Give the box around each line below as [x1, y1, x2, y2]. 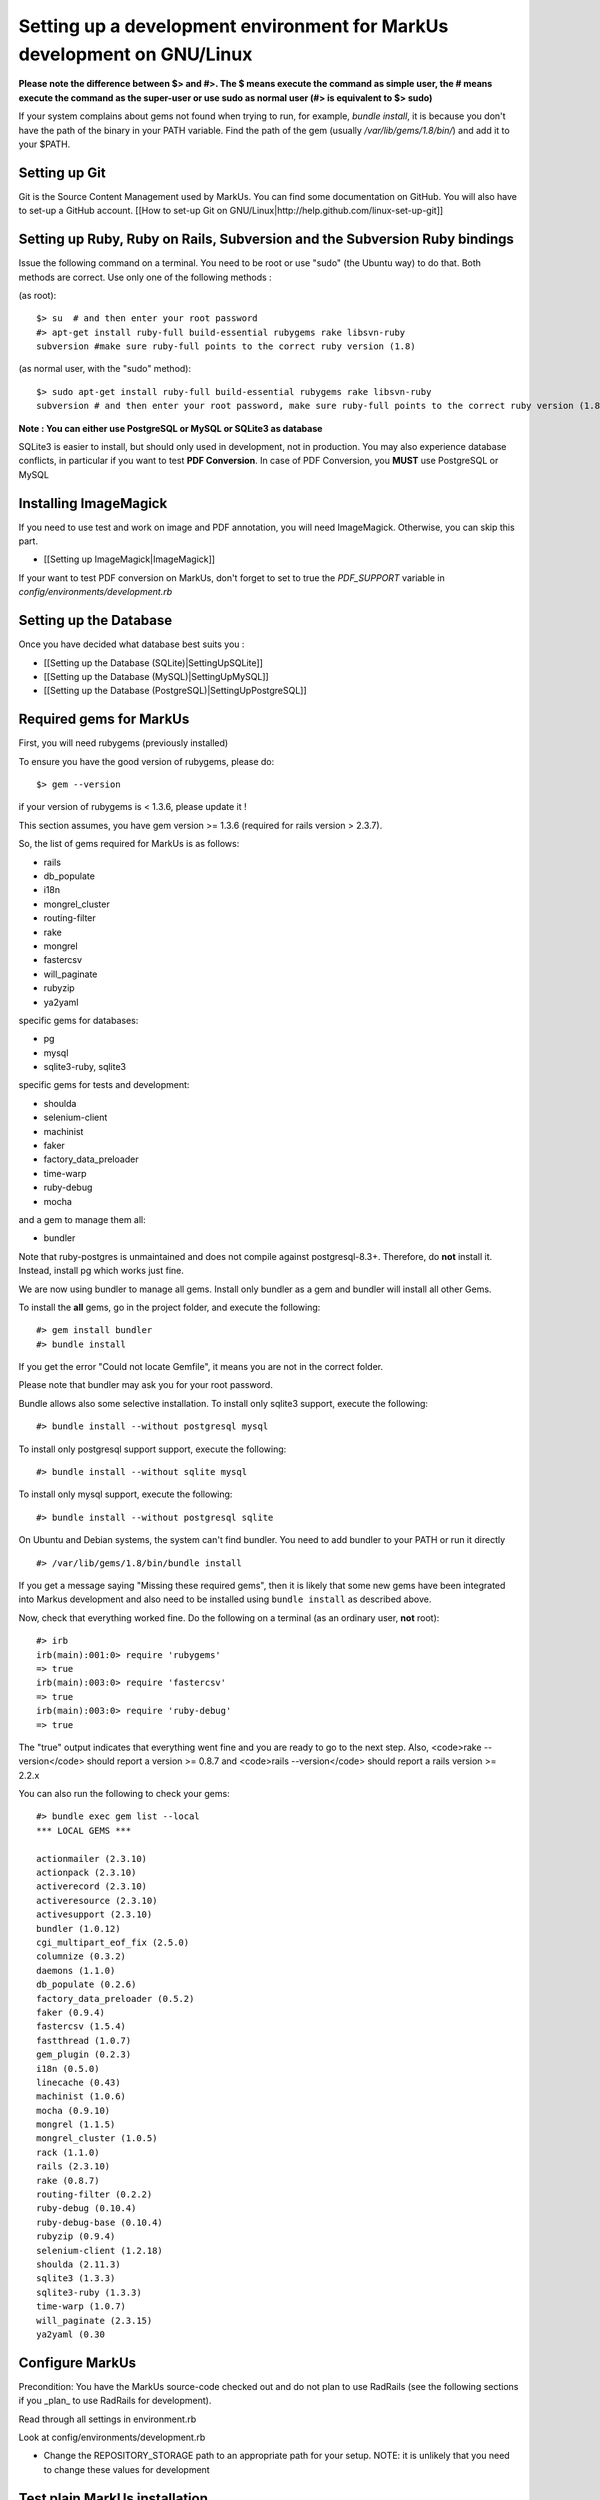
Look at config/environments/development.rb [18, 2431, 206, 2443]
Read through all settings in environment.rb [18, 2413, 197, 2425]
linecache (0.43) [36, 2076, 121, 2088]
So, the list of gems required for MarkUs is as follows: [18, 838, 240, 850]
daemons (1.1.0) [36, 1965, 116, 1976]
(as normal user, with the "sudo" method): [18, 363, 192, 375]
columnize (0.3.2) [36, 1951, 127, 1962]
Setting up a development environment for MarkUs [18, 15, 449, 37]
